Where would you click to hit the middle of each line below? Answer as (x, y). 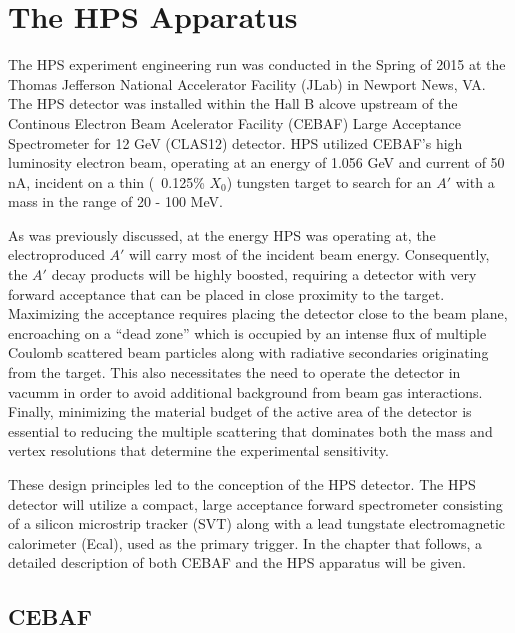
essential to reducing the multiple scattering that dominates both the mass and (250, 430)
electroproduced (56, 254)
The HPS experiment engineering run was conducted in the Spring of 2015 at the (257, 64)
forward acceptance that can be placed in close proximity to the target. (226, 293)
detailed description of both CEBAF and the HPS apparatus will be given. (237, 562)
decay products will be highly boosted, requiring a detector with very (264, 274)
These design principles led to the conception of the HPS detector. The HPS (242, 484)
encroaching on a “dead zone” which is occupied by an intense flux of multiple (247, 332)
